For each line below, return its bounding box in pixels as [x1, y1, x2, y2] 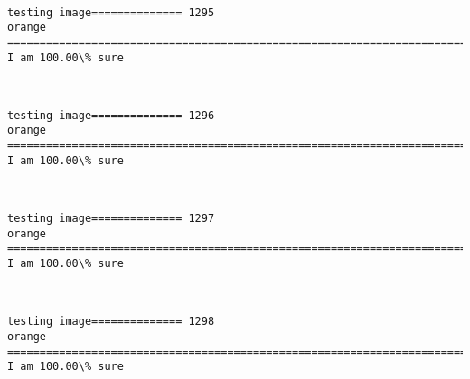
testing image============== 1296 [7, 108, 215, 122]
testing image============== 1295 [7, 5, 215, 19]
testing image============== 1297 [7, 212, 215, 226]
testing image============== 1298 [7, 315, 215, 328]
